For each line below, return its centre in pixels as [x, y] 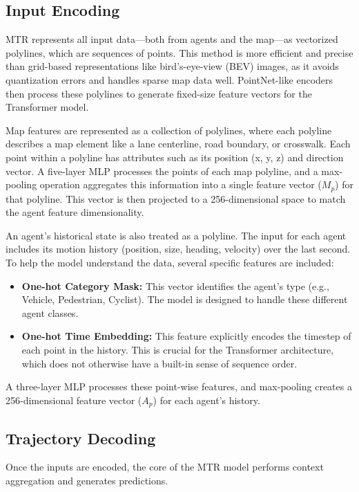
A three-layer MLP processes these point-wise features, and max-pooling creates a [179, 386]
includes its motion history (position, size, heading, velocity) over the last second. [178, 249]
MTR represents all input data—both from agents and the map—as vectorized [172, 39]
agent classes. [50, 312]
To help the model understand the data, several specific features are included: [170, 262]
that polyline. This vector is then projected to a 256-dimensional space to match [176, 198]
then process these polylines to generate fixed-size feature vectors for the [159, 93]
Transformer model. [47, 107]
